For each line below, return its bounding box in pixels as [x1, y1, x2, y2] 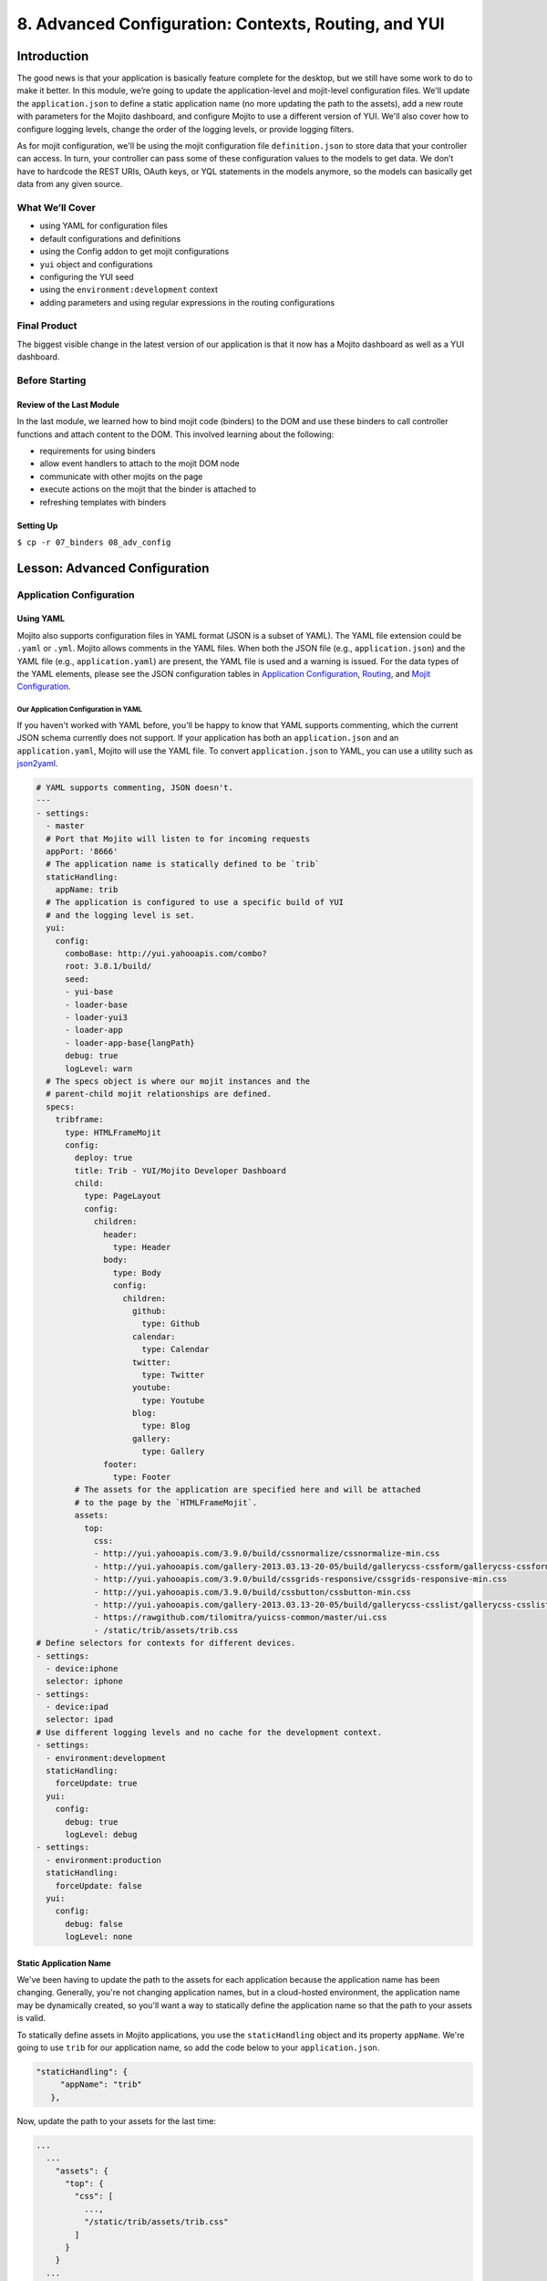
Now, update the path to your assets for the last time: [16, 2115, 216, 2126]
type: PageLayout [83, 1191, 161, 1202]
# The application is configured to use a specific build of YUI [46, 897, 345, 908]
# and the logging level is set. [46, 910, 195, 921]
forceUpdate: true [55, 1778, 138, 1788]
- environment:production [46, 1855, 161, 1865]
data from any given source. [16, 179, 123, 190]
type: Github [141, 1318, 201, 1329]
